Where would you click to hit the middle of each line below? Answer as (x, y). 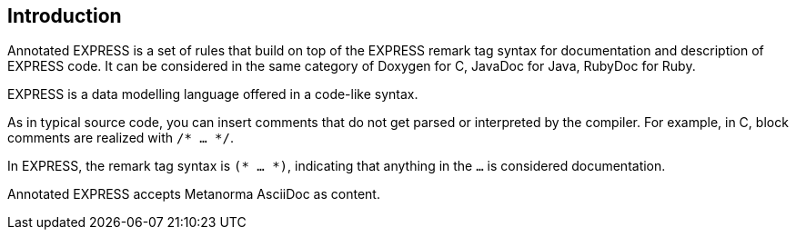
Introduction (65, 16)
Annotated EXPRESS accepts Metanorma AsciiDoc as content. (194, 194)
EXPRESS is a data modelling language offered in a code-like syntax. (213, 94)
